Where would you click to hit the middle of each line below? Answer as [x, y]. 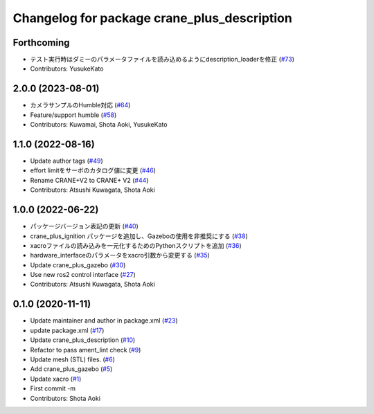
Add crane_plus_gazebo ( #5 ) [71, 369]
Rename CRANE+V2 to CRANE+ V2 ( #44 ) [89, 180]
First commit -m [53, 388]
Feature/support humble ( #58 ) [73, 115]
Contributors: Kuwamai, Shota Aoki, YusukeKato [99, 125]
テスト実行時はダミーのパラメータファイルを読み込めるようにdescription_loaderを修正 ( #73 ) [162, 60]
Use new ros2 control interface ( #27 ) [83, 275]
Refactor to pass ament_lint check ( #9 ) [86, 350]
